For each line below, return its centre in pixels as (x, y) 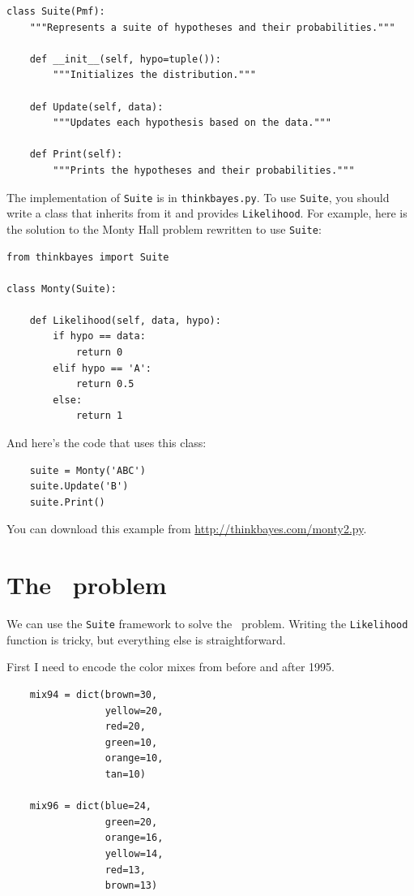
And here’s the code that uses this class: (107, 443)
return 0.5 (105, 384)
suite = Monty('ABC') (87, 470)
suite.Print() (67, 502)
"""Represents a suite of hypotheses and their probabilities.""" (212, 27)
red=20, (125, 727)
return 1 (99, 416)
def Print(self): (76, 155)
